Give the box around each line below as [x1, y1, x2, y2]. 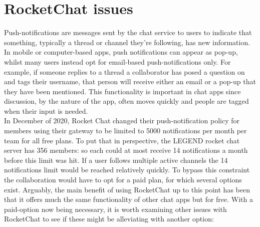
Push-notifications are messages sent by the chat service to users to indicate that [4, 27, 252, 38]
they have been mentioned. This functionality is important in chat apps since [4, 86, 241, 96]
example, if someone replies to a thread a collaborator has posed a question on [4, 66, 245, 77]
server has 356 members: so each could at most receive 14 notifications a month [4, 145, 248, 155]
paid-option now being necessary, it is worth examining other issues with [4, 203, 227, 214]
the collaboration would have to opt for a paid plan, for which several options [4, 174, 242, 185]
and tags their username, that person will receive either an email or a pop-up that [4, 76, 256, 87]
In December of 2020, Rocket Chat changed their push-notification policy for [4, 115, 239, 126]
